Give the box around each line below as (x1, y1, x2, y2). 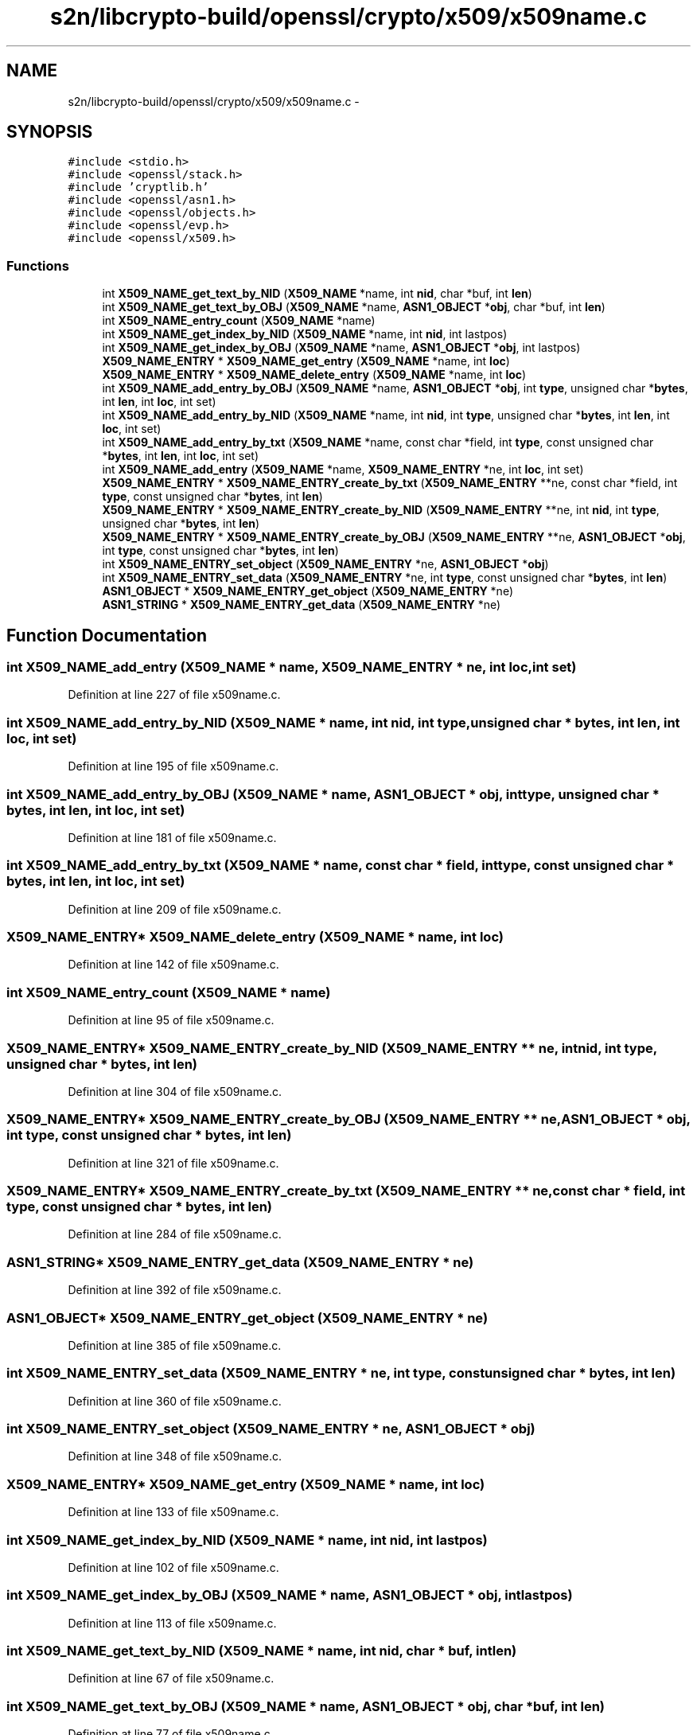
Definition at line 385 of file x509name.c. (68, 1338, 282, 1352)
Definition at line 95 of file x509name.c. (68, 1013, 275, 1027)
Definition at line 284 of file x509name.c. (68, 1227, 282, 1242)
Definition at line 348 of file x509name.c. (68, 1449, 282, 1464)
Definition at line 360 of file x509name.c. (68, 1394, 282, 1408)
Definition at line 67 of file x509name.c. (68, 1671, 275, 1686)
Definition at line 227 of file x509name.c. (68, 688, 281, 702)
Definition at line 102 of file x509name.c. (68, 1560, 279, 1574)
